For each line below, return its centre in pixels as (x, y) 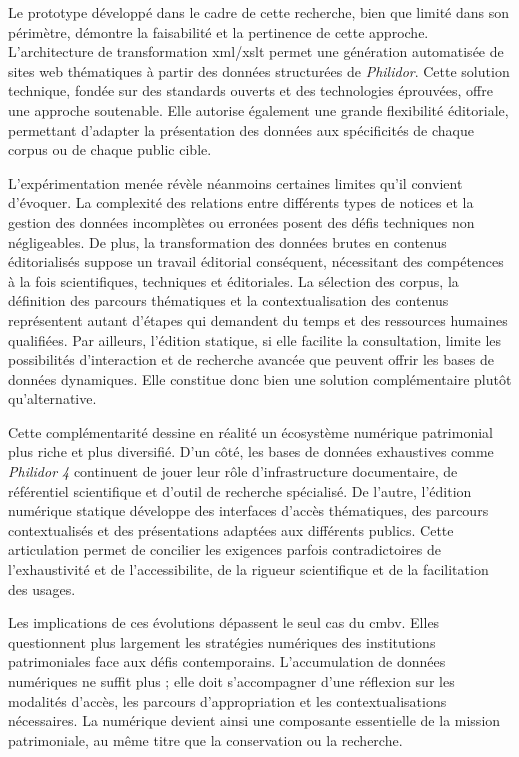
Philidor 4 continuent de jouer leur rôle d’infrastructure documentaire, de (233, 471)
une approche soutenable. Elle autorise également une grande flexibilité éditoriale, (258, 109)
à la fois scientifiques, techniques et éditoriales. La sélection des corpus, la (233, 280)
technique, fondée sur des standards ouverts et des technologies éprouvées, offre (250, 90)
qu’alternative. (52, 398)
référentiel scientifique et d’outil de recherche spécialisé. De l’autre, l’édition (240, 490)
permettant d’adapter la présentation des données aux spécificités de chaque (241, 129)
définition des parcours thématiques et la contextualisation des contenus (228, 300)
